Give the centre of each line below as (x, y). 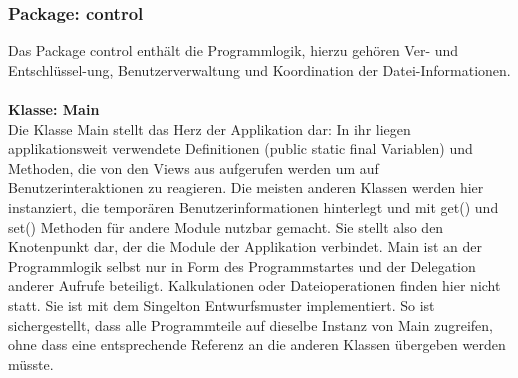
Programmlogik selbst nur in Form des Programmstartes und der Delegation (242, 265)
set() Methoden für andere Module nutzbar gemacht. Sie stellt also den (226, 226)
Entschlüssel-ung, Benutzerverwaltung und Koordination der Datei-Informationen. (259, 69)
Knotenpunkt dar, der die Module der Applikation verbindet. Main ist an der (245, 246)
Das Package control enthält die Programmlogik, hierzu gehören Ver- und (233, 50)
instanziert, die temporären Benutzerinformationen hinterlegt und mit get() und (253, 206)
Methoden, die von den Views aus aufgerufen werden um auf (193, 167)
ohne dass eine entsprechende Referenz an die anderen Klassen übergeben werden (257, 344)
